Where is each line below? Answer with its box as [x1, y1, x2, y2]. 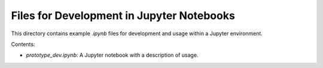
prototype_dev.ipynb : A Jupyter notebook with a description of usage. [26, 51, 199, 59]
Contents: [11, 41, 35, 48]
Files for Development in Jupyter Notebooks [11, 9, 236, 22]
